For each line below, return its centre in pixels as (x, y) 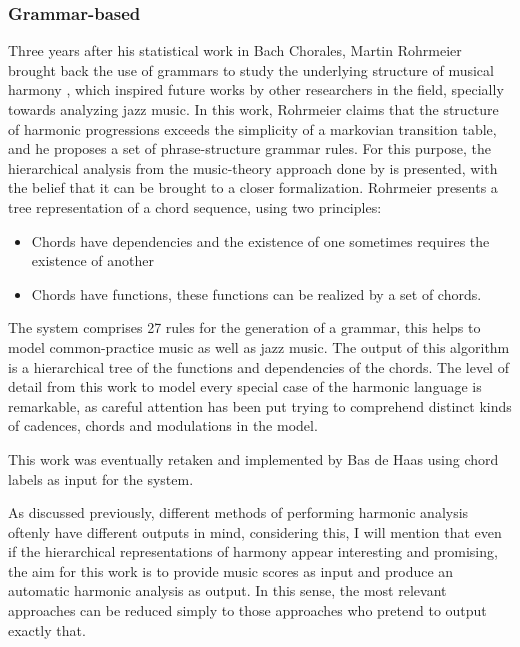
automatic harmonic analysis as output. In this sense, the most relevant (227, 590)
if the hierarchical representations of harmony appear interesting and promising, (253, 551)
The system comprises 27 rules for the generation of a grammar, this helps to (244, 327)
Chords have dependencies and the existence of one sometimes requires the (260, 240)
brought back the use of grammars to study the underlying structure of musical (251, 69)
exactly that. (47, 629)
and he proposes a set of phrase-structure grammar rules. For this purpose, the (249, 148)
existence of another (93, 260)
